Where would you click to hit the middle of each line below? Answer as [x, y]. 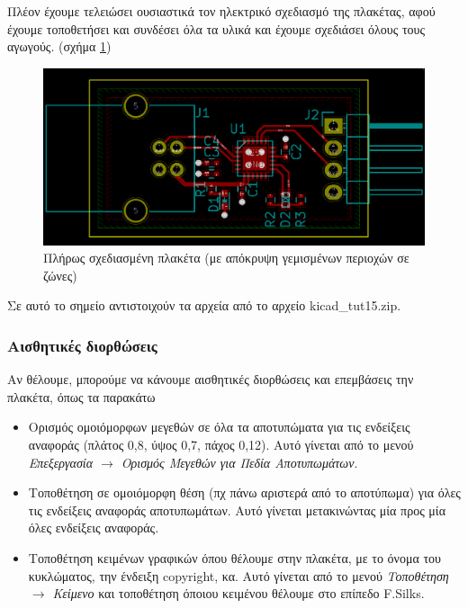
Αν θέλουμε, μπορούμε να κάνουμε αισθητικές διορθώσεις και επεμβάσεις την [211, 379]
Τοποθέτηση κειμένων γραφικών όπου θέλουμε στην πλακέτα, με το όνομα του [235, 557]
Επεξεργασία [61, 462]
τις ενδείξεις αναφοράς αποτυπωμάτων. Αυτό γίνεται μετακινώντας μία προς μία [237, 510]
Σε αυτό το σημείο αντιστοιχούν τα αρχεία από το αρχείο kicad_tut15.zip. [204, 305]
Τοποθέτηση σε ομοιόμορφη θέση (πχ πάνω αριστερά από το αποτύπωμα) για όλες [244, 492]
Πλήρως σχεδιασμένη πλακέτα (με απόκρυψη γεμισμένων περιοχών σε [226, 258]
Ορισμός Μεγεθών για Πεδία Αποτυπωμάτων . [239, 462]
